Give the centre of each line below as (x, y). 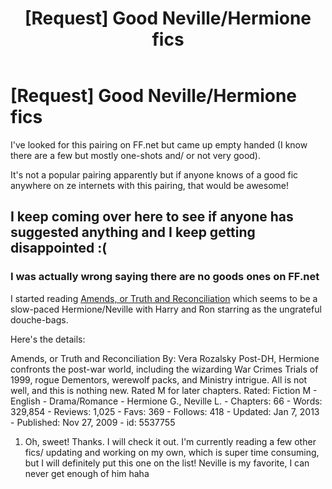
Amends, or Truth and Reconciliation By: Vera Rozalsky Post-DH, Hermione (165, 358)
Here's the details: (48, 339)
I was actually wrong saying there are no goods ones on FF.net (165, 277)
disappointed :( (59, 248)
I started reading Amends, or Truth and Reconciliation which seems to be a (164, 298)
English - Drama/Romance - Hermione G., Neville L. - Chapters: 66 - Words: (166, 401)
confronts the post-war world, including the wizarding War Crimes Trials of (164, 369)
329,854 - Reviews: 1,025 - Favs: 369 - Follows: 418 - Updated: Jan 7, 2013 (165, 411)
